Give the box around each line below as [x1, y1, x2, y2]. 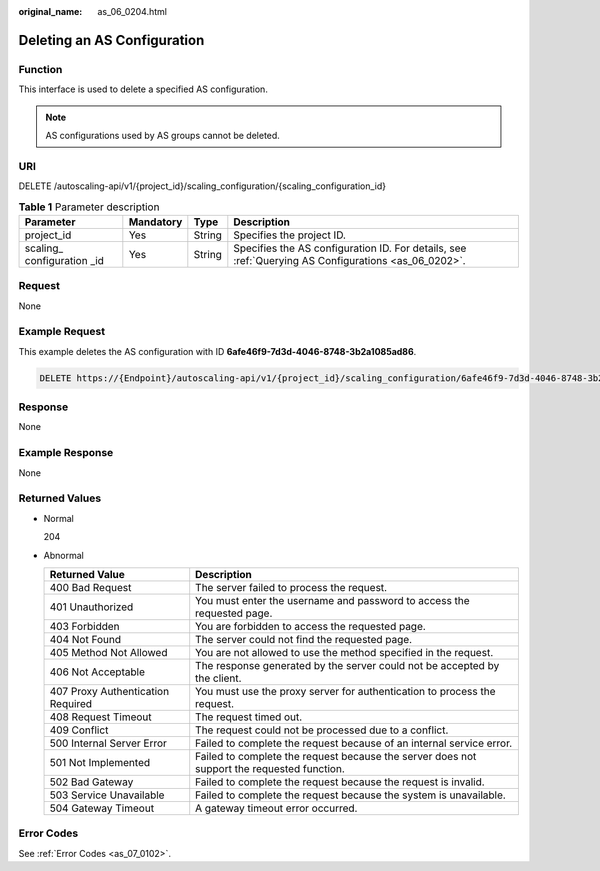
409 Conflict [49, 723, 109, 737]
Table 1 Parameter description [18, 200, 160, 214]
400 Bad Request [49, 580, 132, 594]
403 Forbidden [49, 619, 120, 633]
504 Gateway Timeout [49, 801, 155, 815]
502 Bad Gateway [49, 775, 134, 789]
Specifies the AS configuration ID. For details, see [233, 241, 467, 255]
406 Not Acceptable [49, 665, 145, 679]
